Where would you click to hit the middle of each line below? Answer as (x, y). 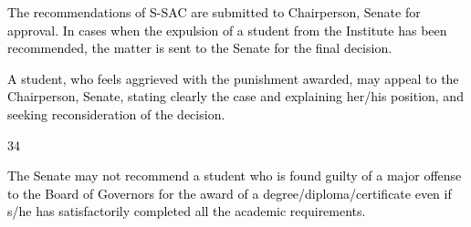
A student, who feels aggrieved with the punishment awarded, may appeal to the (233, 78)
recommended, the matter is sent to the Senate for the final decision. (200, 48)
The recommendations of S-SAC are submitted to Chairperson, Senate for (214, 12)
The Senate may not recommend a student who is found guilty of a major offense (235, 175)
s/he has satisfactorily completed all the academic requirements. (187, 211)
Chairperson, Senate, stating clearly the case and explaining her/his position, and (235, 96)
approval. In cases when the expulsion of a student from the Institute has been (227, 30)
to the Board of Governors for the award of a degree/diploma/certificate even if (230, 193)
